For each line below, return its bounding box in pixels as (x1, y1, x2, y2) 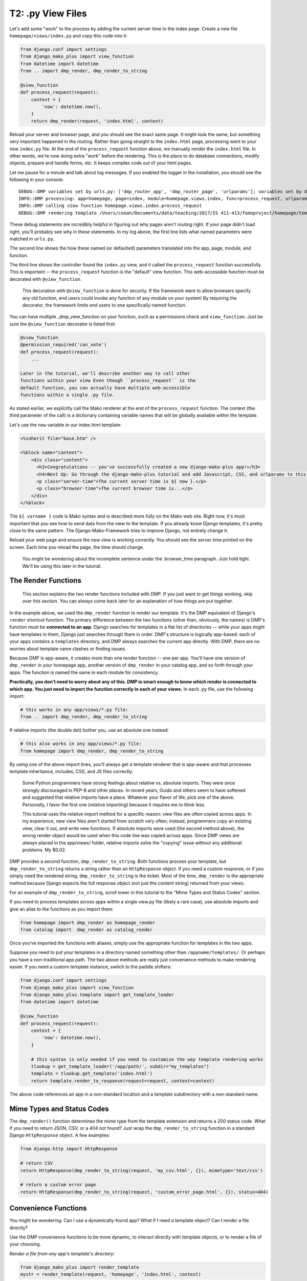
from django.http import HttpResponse (20, 1146, 118, 1152)
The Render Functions (9, 576, 82, 585)
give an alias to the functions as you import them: (9, 906, 114, 912)
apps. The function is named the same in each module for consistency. (9, 669, 159, 675)
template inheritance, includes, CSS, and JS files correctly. (9, 769, 134, 775)
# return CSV (20, 1161, 53, 1166)
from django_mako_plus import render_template (20, 1264, 139, 1270)
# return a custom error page (20, 1182, 96, 1188)
